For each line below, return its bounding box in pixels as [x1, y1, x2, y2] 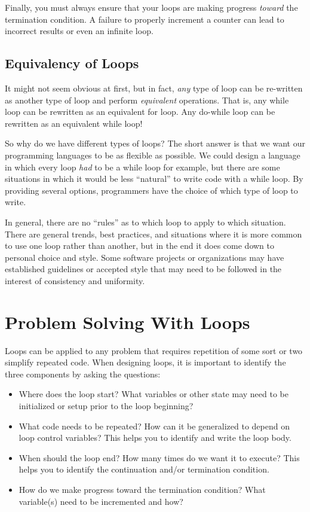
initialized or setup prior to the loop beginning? [19, 399, 194, 412]
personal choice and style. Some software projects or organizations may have [5, 251, 284, 263]
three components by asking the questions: [5, 367, 161, 380]
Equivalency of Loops [5, 54, 139, 72]
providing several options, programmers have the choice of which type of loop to [5, 184, 298, 196]
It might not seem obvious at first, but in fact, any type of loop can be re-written [5, 81, 303, 94]
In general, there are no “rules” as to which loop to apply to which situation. [5, 215, 286, 228]
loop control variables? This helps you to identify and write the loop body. [19, 431, 291, 444]
